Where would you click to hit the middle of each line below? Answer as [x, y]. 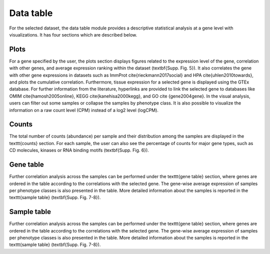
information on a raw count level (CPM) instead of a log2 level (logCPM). [84, 110]
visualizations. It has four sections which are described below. [73, 34]
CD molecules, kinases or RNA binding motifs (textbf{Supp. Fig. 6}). [79, 150]
